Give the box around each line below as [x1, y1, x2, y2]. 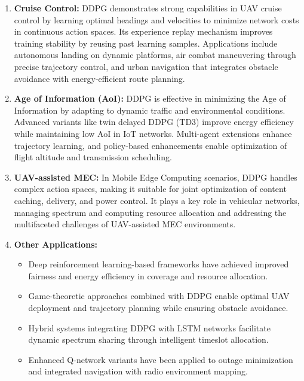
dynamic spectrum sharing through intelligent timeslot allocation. [28, 333, 269, 346]
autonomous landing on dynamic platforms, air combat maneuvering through [14, 48, 296, 61]
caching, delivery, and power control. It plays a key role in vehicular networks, [14, 194, 300, 206]
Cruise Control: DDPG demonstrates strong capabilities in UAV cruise [14, 2, 282, 14]
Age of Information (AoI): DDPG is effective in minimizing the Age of [14, 92, 286, 105]
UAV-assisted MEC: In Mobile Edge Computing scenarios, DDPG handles [14, 170, 297, 183]
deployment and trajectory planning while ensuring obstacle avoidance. [28, 301, 288, 314]
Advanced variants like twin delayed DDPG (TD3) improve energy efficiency [14, 115, 294, 128]
